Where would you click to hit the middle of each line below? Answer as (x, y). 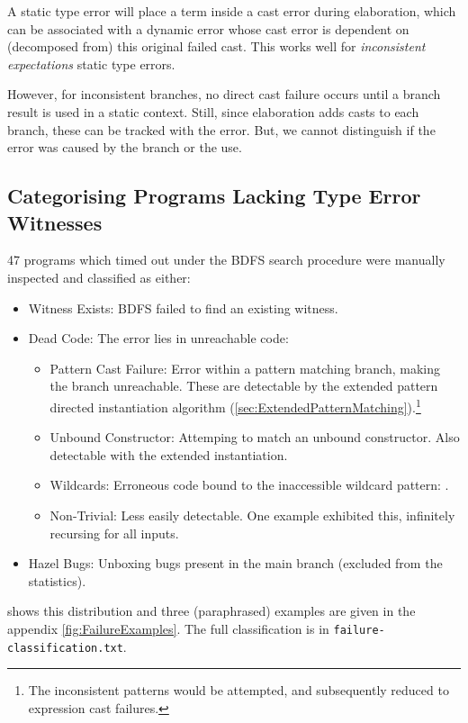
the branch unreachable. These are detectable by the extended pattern (244, 386)
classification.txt (65, 648)
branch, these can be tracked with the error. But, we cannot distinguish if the (221, 129)
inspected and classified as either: (99, 277)
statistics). (57, 580)
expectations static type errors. (91, 63)
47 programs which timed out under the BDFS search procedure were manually (226, 260)
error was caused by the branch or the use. (125, 147)
